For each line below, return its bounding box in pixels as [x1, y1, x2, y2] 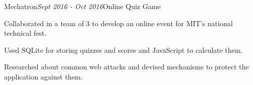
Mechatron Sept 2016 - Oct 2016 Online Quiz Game [4, 1, 161, 11]
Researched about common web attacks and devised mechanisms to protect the [4, 61, 249, 72]
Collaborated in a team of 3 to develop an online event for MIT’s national [4, 18, 233, 28]
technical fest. [4, 28, 47, 38]
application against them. [4, 71, 83, 81]
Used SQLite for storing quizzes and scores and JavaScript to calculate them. [4, 44, 243, 55]
